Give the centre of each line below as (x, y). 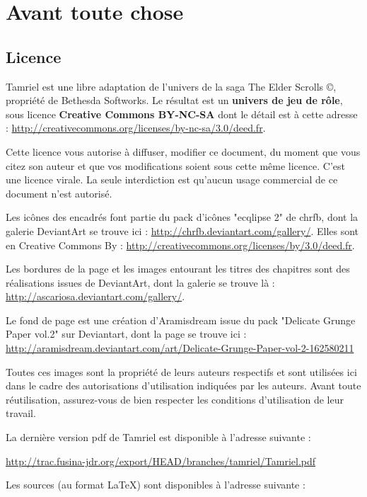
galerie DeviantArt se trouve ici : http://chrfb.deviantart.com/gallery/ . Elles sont (182, 230)
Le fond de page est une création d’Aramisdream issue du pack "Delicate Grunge (181, 320)
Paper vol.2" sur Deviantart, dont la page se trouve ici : (126, 334)
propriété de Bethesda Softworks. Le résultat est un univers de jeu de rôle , (174, 100)
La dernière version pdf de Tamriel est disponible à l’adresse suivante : (158, 437)
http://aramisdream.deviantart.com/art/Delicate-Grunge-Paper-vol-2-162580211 (180, 348)
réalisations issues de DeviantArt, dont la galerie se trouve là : (140, 282)
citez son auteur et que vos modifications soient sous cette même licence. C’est (175, 165)
